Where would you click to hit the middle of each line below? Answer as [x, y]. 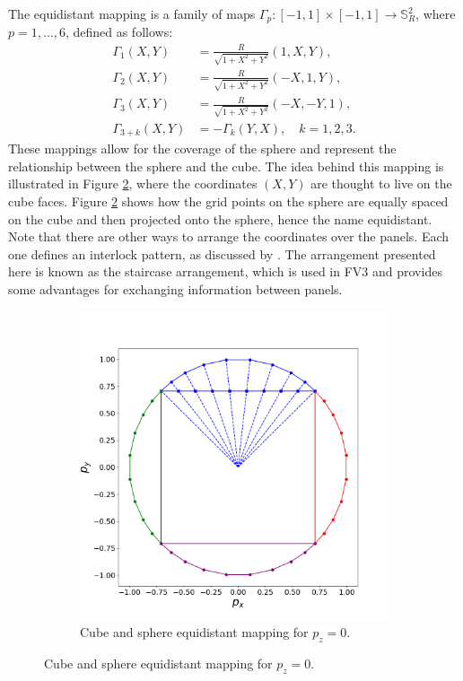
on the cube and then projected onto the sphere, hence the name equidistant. [220, 218]
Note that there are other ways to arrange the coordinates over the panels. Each [229, 236]
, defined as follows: [119, 32]
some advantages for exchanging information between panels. [175, 289]
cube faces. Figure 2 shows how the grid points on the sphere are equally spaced [228, 201]
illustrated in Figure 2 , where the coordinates [133, 183]
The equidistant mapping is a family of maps [132, 13]
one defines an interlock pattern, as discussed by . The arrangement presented [222, 253]
